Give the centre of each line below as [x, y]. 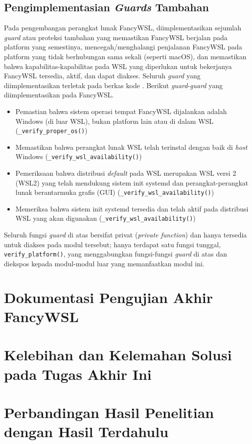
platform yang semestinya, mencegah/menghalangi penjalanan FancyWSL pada [123, 47]
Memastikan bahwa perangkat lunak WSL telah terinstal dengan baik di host [131, 147]
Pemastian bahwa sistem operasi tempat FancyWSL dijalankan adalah [121, 111]
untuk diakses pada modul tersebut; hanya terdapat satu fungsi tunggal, [113, 244]
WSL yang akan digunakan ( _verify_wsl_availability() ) [105, 218]
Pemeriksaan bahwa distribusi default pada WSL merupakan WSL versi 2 [126, 173]
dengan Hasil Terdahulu [86, 432]
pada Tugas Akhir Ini [78, 374]
